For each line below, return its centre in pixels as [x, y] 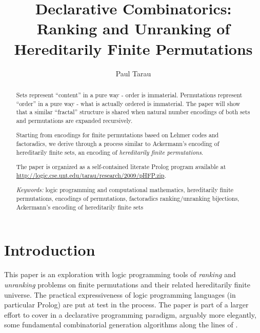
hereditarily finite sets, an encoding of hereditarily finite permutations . [110, 152]
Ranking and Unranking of [133, 28]
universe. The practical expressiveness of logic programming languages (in [120, 294]
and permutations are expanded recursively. [74, 120]
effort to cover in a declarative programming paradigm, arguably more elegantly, [130, 314]
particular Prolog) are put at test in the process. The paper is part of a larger [126, 305]
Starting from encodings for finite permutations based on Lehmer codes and [117, 135]
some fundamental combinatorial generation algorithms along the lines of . [121, 325]
